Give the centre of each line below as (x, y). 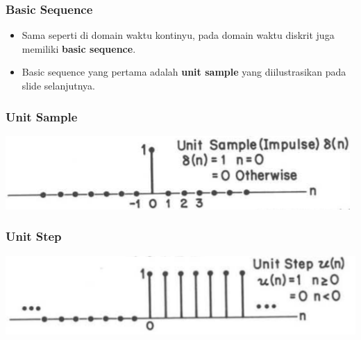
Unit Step (34, 236)
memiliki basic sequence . (79, 48)
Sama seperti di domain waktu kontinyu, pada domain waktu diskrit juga (178, 35)
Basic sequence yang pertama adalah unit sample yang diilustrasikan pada (184, 72)
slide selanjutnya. (58, 85)
